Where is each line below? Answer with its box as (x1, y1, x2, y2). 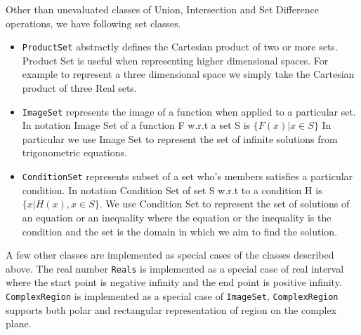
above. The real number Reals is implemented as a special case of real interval (6, 261, 344, 275)
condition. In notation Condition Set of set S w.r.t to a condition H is (22, 182, 322, 197)
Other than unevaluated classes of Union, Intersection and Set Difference (6, 2, 319, 16)
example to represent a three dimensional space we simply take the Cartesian (22, 67, 355, 81)
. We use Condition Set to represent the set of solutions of (99, 196, 350, 211)
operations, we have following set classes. (6, 15, 181, 30)
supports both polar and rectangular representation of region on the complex (6, 302, 337, 317)
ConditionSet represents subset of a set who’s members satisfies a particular (22, 169, 353, 184)
